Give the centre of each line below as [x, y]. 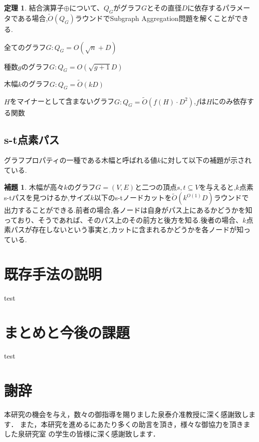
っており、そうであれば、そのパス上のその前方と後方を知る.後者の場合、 [124, 220]
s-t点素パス [32, 139]
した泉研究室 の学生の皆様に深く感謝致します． [82, 434]
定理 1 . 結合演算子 [34, 7]
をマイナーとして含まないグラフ [62, 101]
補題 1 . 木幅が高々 [34, 187]
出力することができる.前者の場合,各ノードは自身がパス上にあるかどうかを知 [128, 210]
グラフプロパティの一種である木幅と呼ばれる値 [81, 160]
